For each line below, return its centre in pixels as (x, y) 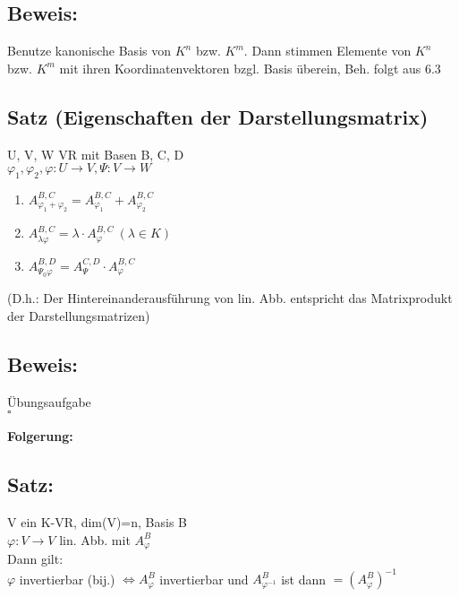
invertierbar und (204, 579)
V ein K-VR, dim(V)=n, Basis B (97, 522)
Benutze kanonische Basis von (89, 51)
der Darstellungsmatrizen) (79, 315)
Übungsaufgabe (49, 401)
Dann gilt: (35, 559)
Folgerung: (40, 436)
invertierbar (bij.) (67, 579)
